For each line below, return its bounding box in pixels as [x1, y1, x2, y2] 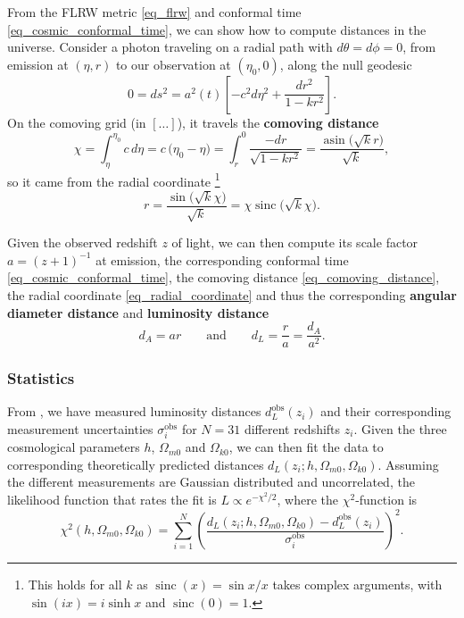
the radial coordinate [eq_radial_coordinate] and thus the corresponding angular [7, 285, 457, 304]
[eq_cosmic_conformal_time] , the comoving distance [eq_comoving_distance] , [7, 268, 440, 287]
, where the [277, 489, 339, 508]
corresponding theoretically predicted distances [7, 455, 264, 473]
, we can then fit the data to [228, 438, 384, 456]
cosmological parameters [7, 438, 140, 456]
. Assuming [377, 455, 439, 473]
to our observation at [115, 54, 231, 73]
